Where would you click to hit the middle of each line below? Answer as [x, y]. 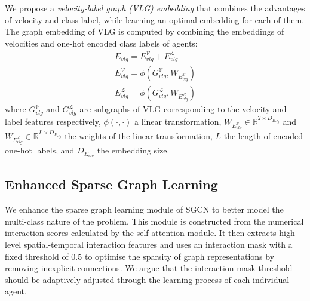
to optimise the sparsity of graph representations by [179, 256]
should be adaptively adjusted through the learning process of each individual [147, 279]
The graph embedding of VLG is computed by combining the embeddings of [145, 31]
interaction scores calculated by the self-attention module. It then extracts [141, 233]
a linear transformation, [178, 121]
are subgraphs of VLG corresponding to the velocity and [183, 109]
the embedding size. [133, 150]
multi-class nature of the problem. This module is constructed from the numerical [154, 221]
